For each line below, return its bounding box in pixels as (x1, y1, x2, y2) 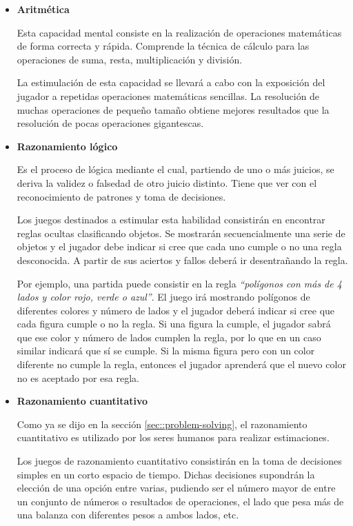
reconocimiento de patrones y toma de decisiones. (17, 189, 226, 203)
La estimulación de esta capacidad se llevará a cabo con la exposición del (17, 75, 325, 90)
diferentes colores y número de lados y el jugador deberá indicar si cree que (17, 303, 335, 317)
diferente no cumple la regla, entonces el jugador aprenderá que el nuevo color (17, 357, 346, 372)
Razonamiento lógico (17, 139, 118, 153)
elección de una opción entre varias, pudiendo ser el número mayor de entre (17, 481, 336, 495)
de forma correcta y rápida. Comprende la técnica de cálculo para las (17, 39, 310, 53)
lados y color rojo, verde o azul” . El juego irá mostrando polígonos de (17, 290, 310, 304)
